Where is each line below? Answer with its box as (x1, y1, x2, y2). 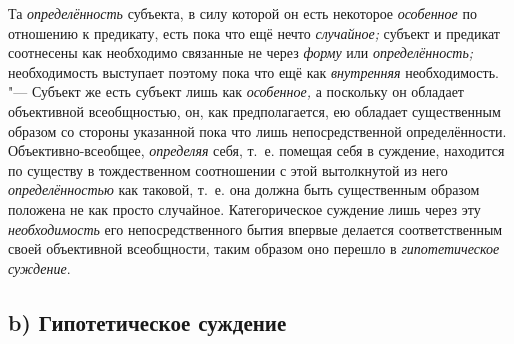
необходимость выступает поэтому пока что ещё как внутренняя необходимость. (8, 61, 499, 82)
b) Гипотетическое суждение (8, 306, 287, 337)
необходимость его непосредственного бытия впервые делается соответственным (8, 218, 503, 239)
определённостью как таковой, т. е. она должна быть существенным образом (8, 179, 480, 200)
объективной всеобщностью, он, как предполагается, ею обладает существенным (8, 100, 501, 121)
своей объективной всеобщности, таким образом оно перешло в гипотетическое (8, 238, 500, 259)
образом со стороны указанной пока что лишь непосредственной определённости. (8, 120, 507, 141)
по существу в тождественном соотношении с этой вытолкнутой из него (8, 159, 448, 180)
